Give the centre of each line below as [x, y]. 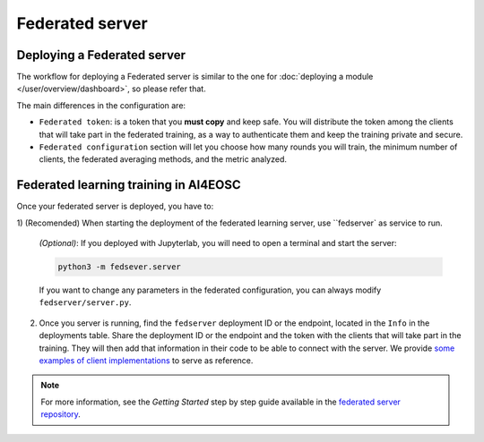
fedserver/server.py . [85, 302]
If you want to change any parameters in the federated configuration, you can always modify [210, 290]
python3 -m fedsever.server [119, 267]
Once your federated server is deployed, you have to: [115, 207]
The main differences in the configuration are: [101, 105]
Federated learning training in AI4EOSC [129, 185]
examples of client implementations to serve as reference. [146, 361]
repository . [60, 414]
